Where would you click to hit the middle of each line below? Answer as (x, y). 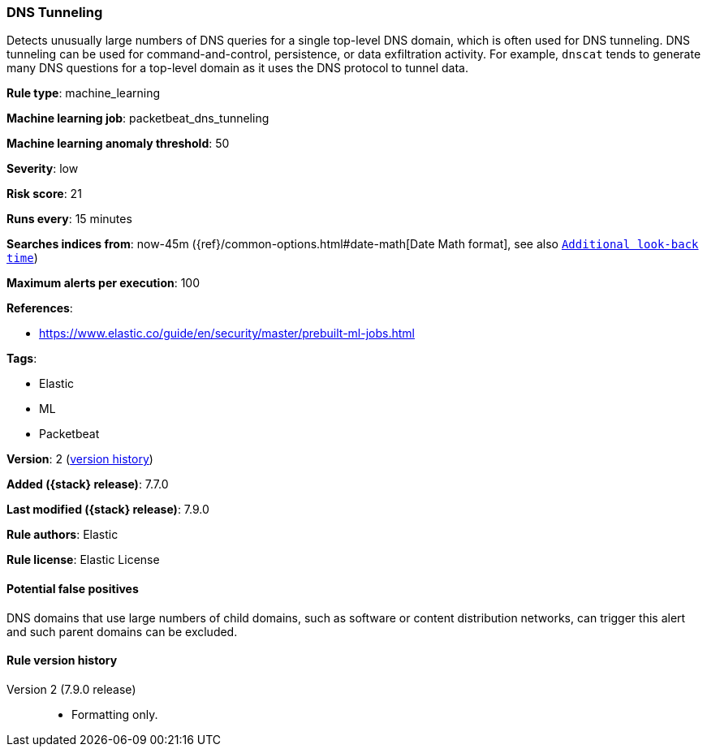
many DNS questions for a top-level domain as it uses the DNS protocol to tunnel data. (238, 68)
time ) (22, 258)
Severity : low (43, 169)
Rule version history (62, 660)
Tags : (22, 359)
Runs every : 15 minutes (69, 219)
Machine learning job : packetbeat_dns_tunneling (138, 118)
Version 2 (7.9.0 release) (71, 689)
